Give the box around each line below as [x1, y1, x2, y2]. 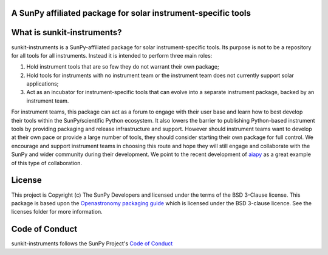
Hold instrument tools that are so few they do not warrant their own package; [26, 63, 219, 70]
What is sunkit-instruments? [11, 27, 122, 38]
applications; [26, 80, 59, 87]
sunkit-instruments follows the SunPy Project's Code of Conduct [11, 240, 173, 247]
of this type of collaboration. [11, 159, 82, 166]
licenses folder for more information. [11, 208, 103, 216]
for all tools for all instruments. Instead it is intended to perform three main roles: [11, 52, 213, 59]
